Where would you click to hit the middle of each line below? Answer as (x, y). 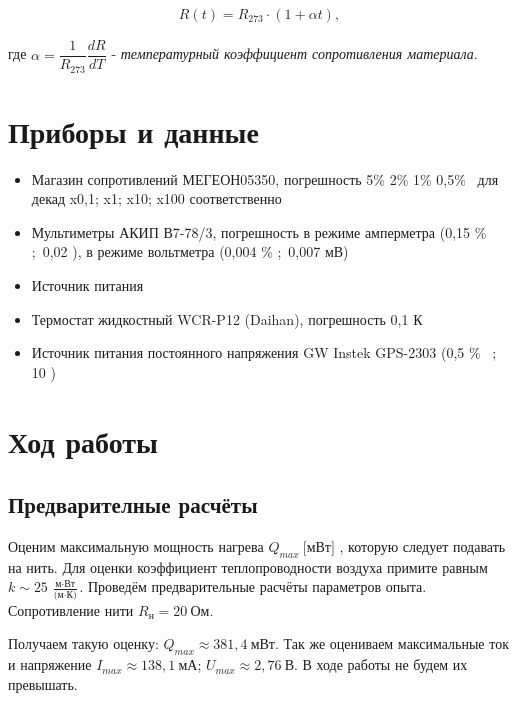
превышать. (43, 683)
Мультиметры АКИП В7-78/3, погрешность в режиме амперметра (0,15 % (259, 231)
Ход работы (83, 440)
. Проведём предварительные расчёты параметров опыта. (253, 586)
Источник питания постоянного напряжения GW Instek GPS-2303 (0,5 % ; (264, 352)
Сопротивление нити (71, 609)
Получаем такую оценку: (83, 643)
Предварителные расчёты (133, 504)
